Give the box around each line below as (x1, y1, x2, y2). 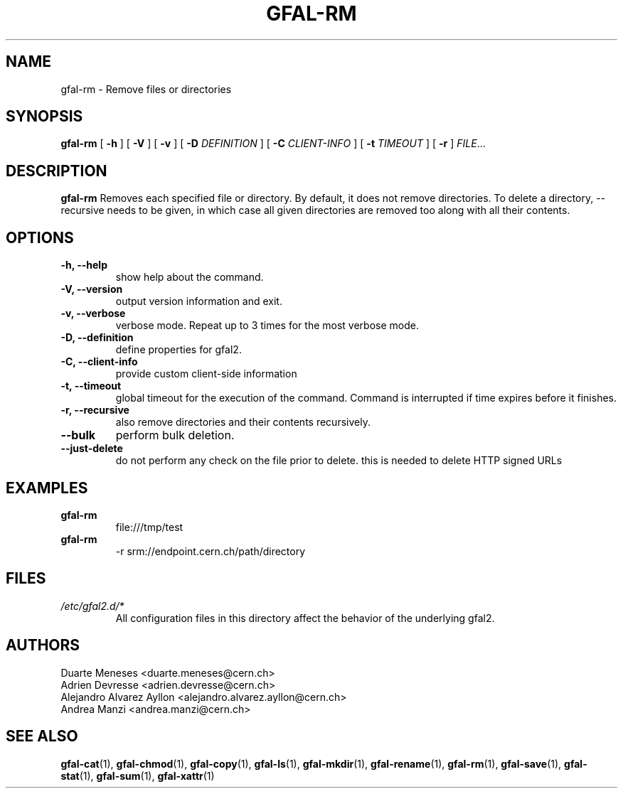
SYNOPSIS (6, 107, 83, 126)
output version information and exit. (115, 295, 282, 308)
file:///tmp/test (115, 520, 183, 533)
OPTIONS (6, 228, 74, 247)
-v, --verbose (60, 307, 126, 320)
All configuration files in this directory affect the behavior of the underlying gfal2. (115, 611, 495, 624)
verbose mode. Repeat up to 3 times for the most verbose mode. (115, 319, 419, 332)
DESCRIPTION (6, 161, 107, 180)
